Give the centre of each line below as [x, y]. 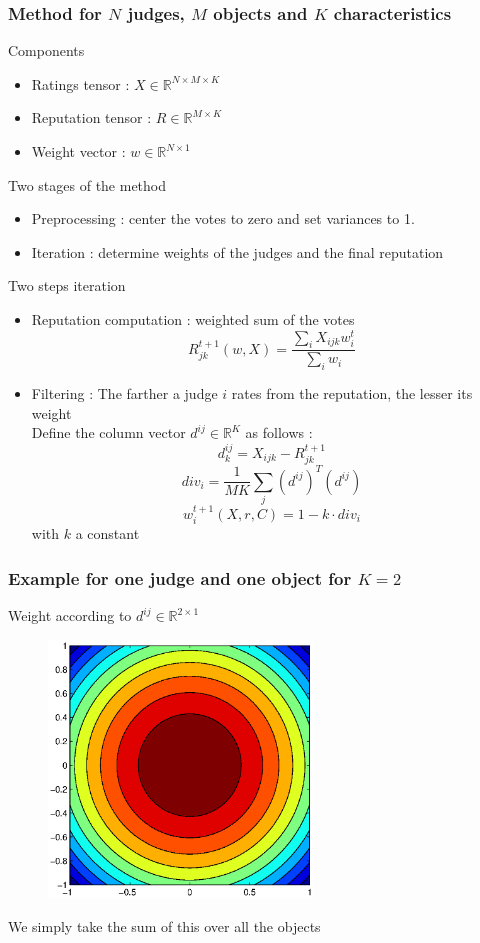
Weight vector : [78, 151]
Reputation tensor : [91, 117]
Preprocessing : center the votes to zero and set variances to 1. [223, 218]
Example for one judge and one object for [180, 577]
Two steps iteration [67, 285]
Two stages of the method [87, 184]
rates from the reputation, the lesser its [352, 393]
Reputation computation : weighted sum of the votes [193, 318]
